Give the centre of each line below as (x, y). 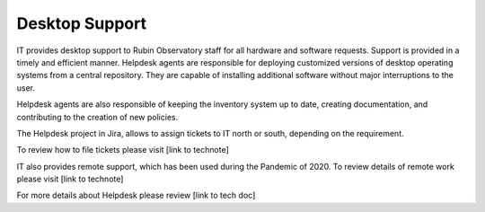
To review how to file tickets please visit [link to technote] (123, 150)
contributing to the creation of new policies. (97, 117)
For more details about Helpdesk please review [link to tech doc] (136, 195)
